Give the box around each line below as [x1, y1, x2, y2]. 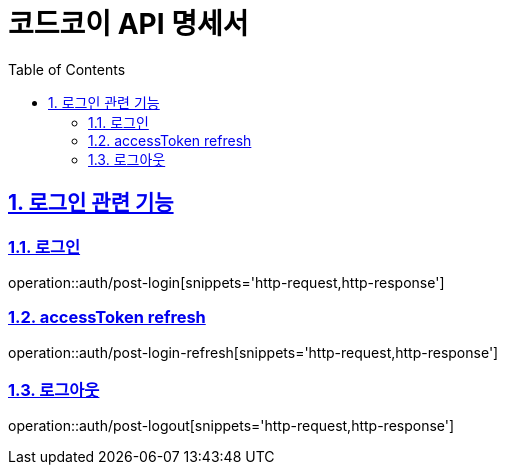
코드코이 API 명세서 [8, 7, 249, 41]
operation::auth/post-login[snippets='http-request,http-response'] [8, 273, 445, 291]
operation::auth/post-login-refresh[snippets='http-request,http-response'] [8, 343, 499, 361]
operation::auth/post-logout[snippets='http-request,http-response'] [8, 417, 455, 435]
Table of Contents [8, 60, 126, 78]
